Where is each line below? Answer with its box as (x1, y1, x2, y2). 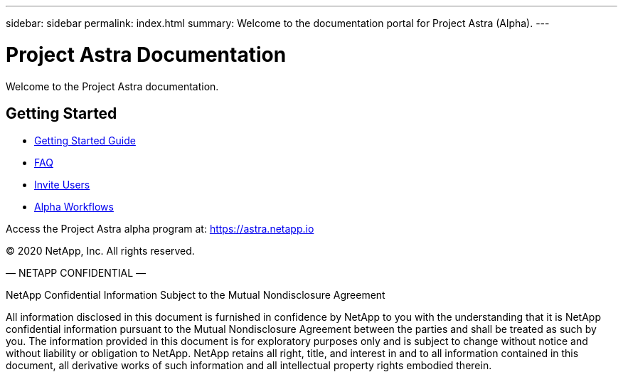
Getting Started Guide (34, 134, 136, 147)
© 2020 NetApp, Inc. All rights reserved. (6, 245, 195, 257)
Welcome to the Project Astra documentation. (6, 80, 219, 92)
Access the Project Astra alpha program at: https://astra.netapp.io (6, 223, 314, 235)
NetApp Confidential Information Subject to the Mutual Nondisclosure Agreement (6, 289, 385, 302)
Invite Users (34, 179, 90, 191)
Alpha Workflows (34, 201, 114, 213)
